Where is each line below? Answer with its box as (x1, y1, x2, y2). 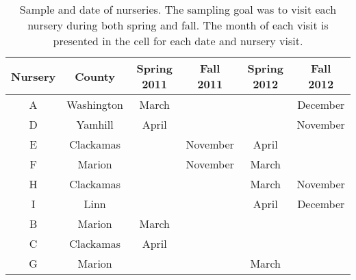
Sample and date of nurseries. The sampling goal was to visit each (19, 1, 337, 17)
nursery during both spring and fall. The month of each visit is (27, 17, 329, 33)
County (75, 68, 115, 84)
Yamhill (76, 116, 114, 132)
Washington (66, 97, 123, 112)
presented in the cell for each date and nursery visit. (53, 33, 303, 49)
